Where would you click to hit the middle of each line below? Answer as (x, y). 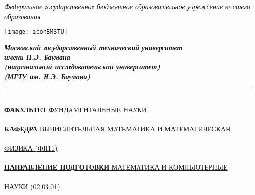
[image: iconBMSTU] (36, 32)
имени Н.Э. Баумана (37, 57)
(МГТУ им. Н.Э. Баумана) (47, 76)
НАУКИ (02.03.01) (32, 186)
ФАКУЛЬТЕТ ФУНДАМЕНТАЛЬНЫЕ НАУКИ (76, 109)
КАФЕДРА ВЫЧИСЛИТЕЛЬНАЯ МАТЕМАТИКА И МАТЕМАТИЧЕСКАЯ (117, 129)
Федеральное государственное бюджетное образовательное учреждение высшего (127, 6)
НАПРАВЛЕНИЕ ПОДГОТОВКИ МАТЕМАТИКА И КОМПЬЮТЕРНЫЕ (116, 167)
